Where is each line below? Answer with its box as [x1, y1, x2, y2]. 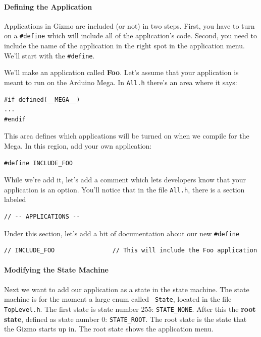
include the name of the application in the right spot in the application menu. [4, 40, 245, 51]
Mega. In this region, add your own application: [4, 140, 152, 151]
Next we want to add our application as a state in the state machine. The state [4, 284, 249, 294]
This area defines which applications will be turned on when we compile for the [4, 130, 249, 141]
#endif [4, 115, 26, 123]
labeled [4, 194, 26, 205]
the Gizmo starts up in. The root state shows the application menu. [4, 323, 214, 334]
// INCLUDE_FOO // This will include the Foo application [4, 247, 257, 254]
